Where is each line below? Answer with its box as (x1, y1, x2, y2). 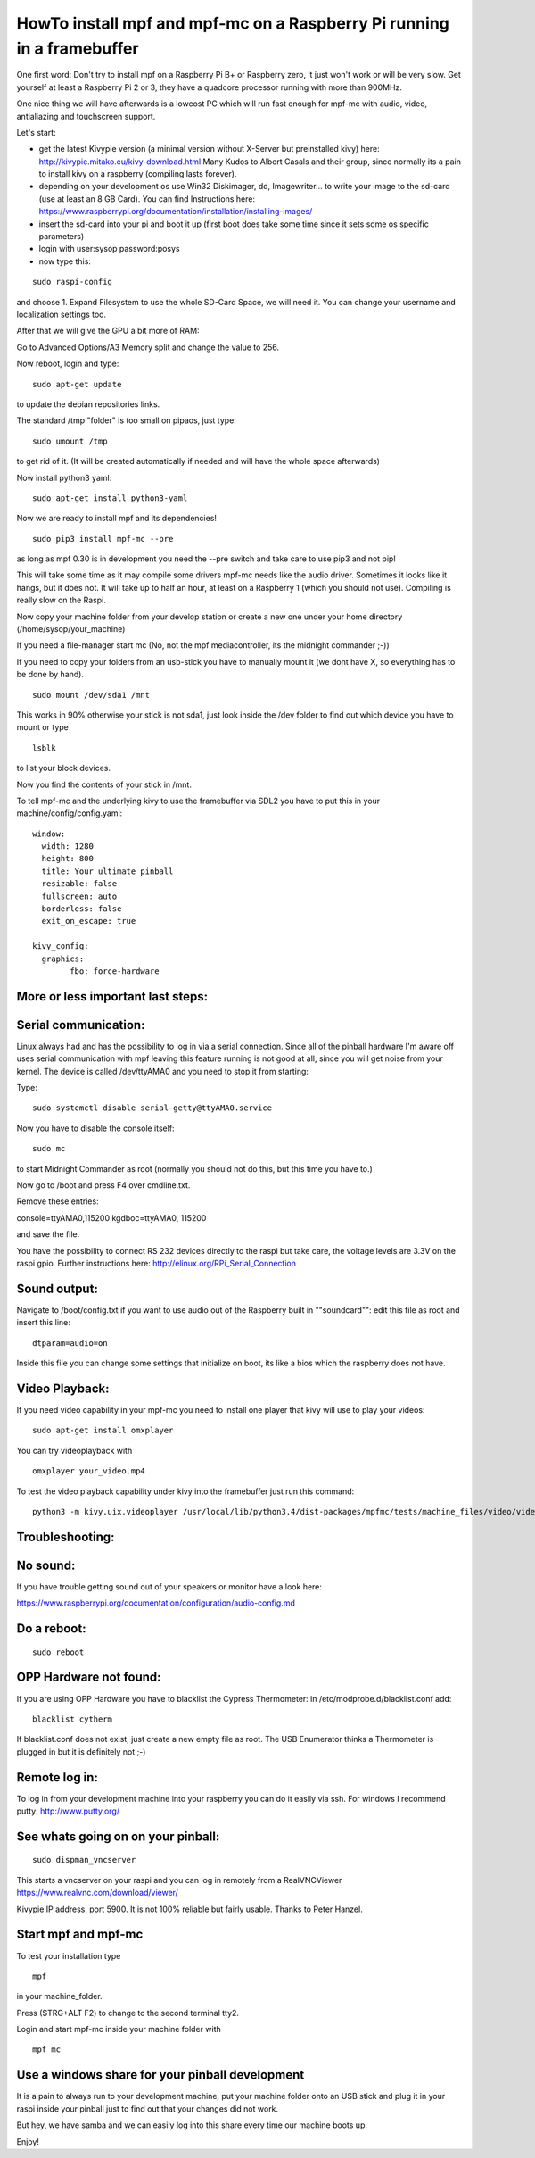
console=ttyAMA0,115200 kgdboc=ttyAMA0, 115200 (16, 1212, 207, 1223)
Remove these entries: (16, 1196, 99, 1207)
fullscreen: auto (41, 891, 118, 901)
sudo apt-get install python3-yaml (32, 493, 188, 503)
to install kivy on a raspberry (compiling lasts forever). (38, 169, 237, 179)
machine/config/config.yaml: (16, 808, 123, 818)
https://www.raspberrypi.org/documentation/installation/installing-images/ (38, 206, 313, 217)
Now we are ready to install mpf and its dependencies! (16, 513, 218, 524)
